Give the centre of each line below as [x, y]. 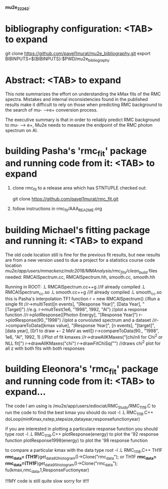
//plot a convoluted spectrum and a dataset [107, 320]
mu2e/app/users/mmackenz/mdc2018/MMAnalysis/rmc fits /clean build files [81, 271]
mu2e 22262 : [18, 8]
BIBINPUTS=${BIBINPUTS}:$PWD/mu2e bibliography [57, 59]
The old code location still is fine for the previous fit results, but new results [83, 255]
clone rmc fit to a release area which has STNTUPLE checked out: [79, 188]
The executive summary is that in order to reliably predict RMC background [82, 120]
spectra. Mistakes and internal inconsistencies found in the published [77, 100]
